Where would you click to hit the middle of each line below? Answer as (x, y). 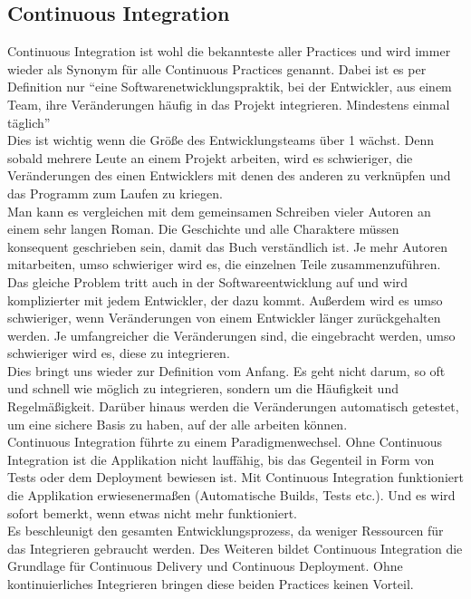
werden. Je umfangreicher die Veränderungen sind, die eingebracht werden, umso (231, 335)
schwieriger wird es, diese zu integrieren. (119, 353)
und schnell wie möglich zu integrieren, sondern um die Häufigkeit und (203, 388)
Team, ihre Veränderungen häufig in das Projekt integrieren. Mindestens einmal (229, 104)
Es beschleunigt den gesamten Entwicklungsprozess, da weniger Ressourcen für (226, 531)
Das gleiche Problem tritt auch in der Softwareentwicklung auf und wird (208, 281)
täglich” (29, 122)
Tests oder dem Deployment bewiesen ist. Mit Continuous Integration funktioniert (235, 477)
